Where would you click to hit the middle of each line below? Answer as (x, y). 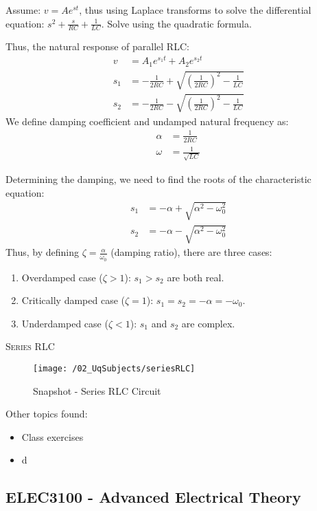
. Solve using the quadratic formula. (176, 23)
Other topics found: (47, 414)
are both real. (196, 277)
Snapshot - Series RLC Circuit (97, 390)
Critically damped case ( (73, 300)
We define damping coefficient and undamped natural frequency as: (147, 121)
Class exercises (52, 436)
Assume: (23, 10)
